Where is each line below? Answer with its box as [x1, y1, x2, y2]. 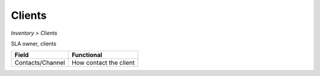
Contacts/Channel [14, 59, 65, 67]
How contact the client [71, 59, 135, 67]
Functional [71, 51, 103, 59]
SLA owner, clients [11, 40, 56, 47]
